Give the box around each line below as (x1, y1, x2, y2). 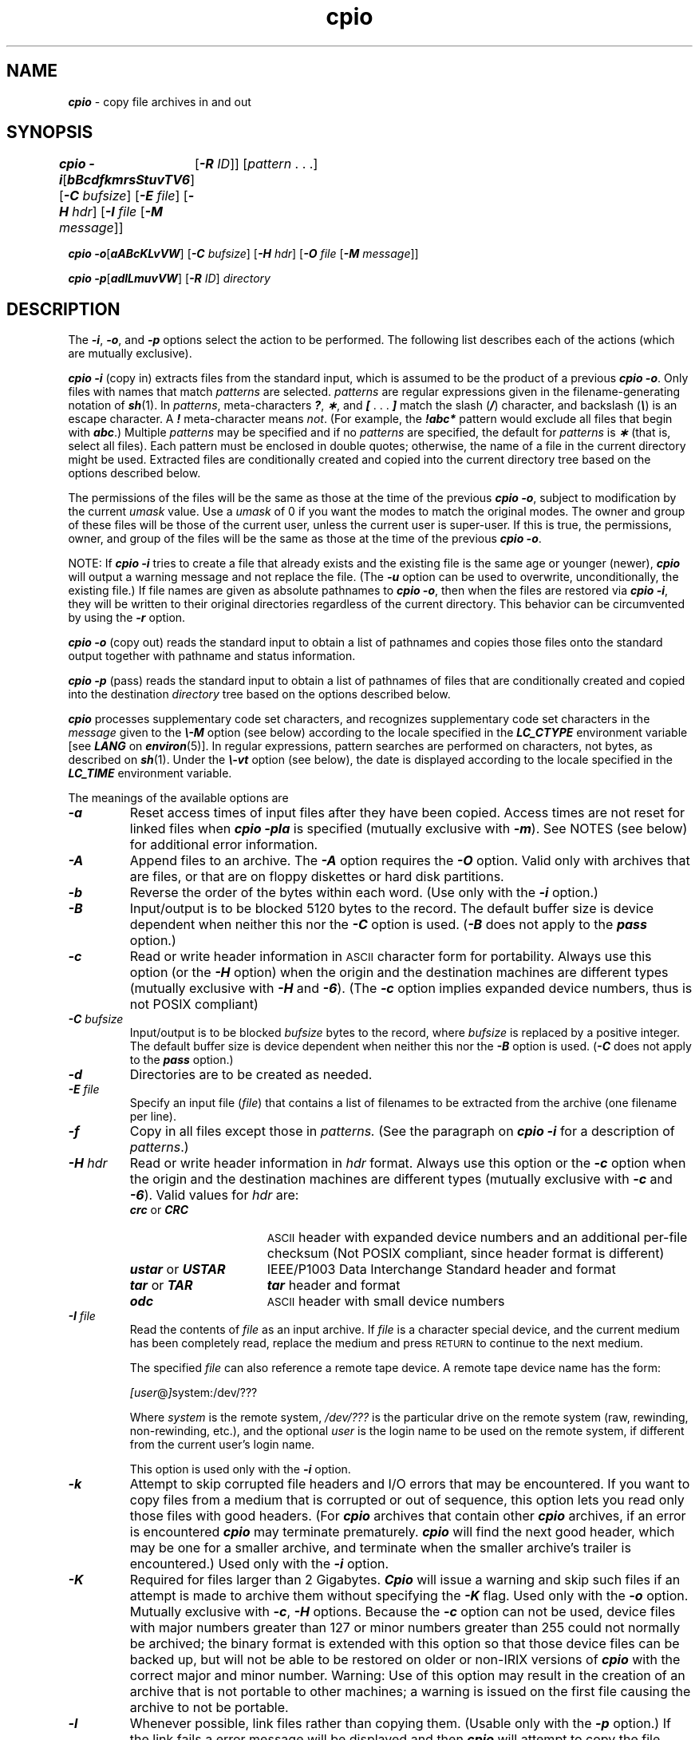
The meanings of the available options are (68, 791, 289, 805)
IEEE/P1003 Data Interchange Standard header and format (267, 1261, 616, 1278)
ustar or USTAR (129, 1261, 226, 1278)
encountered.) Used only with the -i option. (129, 1556, 389, 1572)
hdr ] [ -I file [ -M (72, 204, 163, 220)
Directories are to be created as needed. (129, 1066, 373, 1083)
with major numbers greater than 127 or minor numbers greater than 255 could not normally (129, 1619, 681, 1636)
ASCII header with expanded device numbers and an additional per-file (267, 1229, 688, 1246)
